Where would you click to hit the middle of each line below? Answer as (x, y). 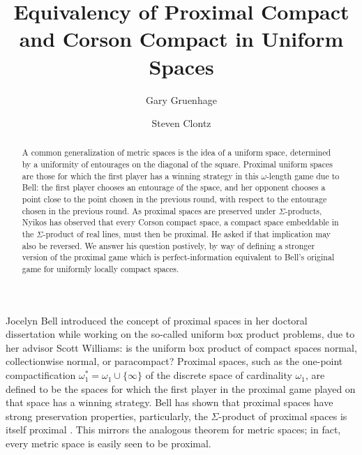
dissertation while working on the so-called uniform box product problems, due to (180, 334)
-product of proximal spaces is (283, 416)
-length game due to (303, 176)
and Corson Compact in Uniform (181, 39)
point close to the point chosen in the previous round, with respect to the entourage (174, 199)
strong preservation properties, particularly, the (107, 416)
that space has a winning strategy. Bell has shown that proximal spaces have (169, 402)
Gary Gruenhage (181, 99)
